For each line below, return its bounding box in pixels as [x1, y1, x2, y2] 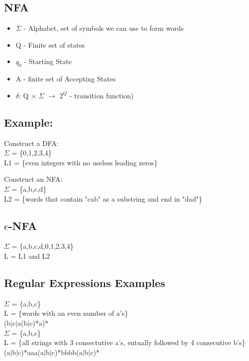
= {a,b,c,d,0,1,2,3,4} [11, 241, 74, 251]
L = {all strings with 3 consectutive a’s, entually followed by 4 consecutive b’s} [4, 337, 246, 348]
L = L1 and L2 [4, 250, 50, 261]
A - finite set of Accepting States [15, 73, 116, 84]
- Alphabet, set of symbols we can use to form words [23, 23, 184, 33]
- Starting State [24, 56, 72, 67]
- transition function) [69, 90, 134, 100]
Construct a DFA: [4, 138, 59, 148]
